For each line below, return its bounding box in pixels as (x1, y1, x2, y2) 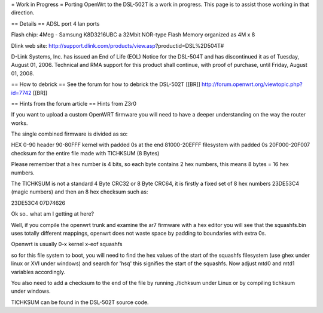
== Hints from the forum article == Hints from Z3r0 (11, 100, 137, 107)
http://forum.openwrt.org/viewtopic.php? (201, 81, 303, 88)
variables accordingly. (11, 268, 66, 275)
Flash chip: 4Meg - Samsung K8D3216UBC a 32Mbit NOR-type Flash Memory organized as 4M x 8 (11, 31, 255, 38)
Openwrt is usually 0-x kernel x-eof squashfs (11, 241, 123, 248)
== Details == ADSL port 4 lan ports (11, 20, 100, 27)
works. (11, 119, 28, 127)
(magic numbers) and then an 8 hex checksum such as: (11, 188, 148, 195)
